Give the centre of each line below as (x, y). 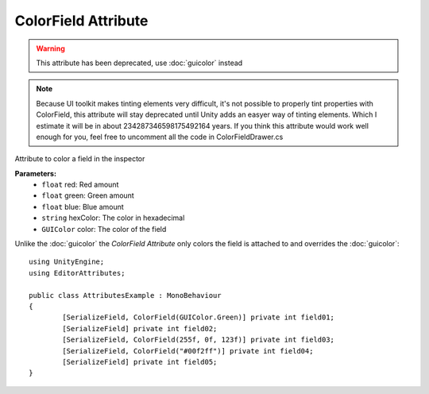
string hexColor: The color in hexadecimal (113, 218)
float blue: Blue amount (83, 207)
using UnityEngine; (67, 262)
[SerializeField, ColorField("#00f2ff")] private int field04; (188, 351)
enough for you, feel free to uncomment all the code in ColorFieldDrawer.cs (160, 137)
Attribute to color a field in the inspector (80, 159)
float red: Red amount (80, 185)
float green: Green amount (88, 195)
